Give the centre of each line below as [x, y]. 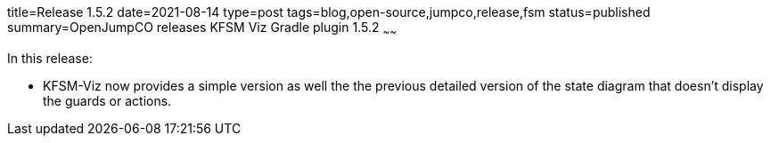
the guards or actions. [107, 100]
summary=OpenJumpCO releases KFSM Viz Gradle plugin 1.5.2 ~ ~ [202, 29]
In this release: [50, 58]
